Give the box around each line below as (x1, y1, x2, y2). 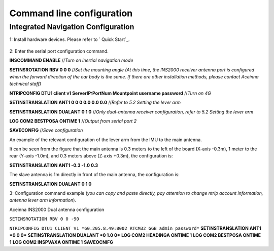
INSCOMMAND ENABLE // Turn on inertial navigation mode (9, 57, 133, 63)
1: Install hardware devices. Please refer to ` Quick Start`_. (9, 36, 130, 43)
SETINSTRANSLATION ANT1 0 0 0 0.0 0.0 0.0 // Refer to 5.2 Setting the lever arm (9, 99, 181, 106)
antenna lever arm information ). (9, 197, 76, 203)
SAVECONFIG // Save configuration (9, 127, 83, 134)
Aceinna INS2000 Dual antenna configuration (9, 206, 105, 213)
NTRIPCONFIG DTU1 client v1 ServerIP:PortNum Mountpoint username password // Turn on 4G (9, 90, 212, 96)
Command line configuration (9, 8, 133, 19)
